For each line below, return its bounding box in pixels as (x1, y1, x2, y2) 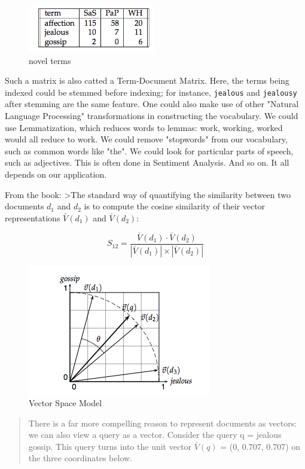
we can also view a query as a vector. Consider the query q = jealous (28, 428, 282, 441)
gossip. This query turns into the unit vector (28, 440, 192, 452)
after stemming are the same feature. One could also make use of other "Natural (5, 98, 299, 110)
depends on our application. (5, 168, 107, 180)
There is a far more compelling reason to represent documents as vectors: (28, 416, 297, 429)
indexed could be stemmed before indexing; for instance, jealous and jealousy (5, 86, 297, 98)
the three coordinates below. (28, 452, 133, 464)
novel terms (29, 54, 71, 66)
